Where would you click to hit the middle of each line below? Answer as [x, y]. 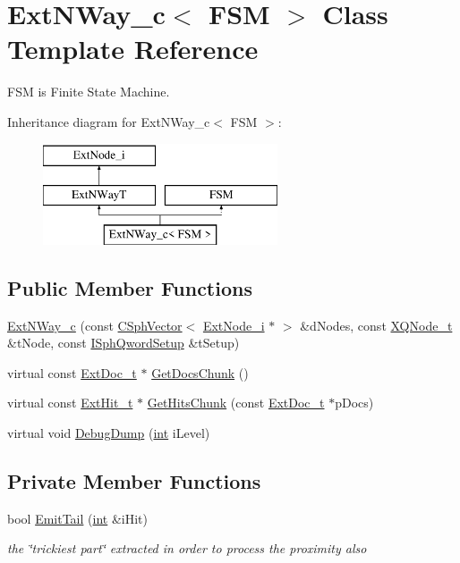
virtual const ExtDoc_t [72, 372]
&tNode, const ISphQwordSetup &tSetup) [124, 343]
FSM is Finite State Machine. [89, 92]
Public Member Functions [130, 287]
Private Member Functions [134, 481]
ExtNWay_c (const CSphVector [95, 325]
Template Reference [133, 49]
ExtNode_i [234, 325]
